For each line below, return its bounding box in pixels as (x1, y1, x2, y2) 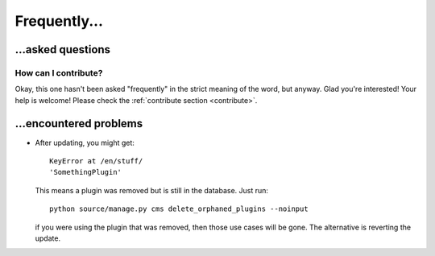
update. (35, 233, 60, 243)
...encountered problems (14, 117, 143, 130)
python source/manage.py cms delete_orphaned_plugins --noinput (49, 204, 309, 213)
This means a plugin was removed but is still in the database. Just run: (35, 185, 269, 195)
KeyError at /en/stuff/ (49, 157, 143, 165)
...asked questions (14, 43, 111, 56)
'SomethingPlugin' (49, 167, 122, 177)
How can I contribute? (14, 67, 103, 78)
